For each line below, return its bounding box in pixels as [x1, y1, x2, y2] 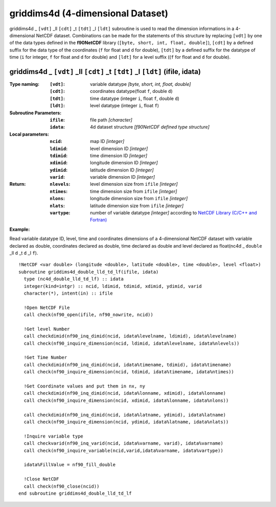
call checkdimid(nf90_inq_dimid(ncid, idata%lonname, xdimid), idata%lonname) [24, 391, 226, 396]
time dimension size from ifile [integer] [90, 188, 177, 194]
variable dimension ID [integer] [90, 174, 155, 180]
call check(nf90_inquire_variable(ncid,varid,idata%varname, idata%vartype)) [24, 447, 223, 453]
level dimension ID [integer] [90, 146, 148, 152]
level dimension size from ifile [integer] [90, 181, 178, 187]
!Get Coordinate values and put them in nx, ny [24, 383, 146, 389]
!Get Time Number [24, 355, 67, 360]
